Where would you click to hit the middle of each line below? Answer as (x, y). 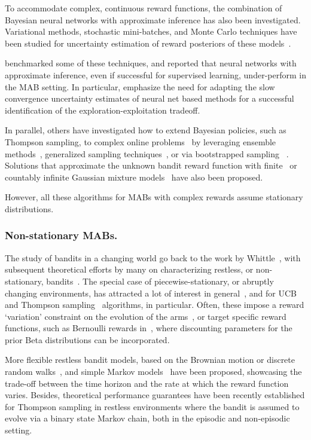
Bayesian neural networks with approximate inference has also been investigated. (153, 19)
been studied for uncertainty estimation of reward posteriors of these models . (148, 43)
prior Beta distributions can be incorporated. (87, 339)
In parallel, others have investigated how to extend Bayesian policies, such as (146, 130)
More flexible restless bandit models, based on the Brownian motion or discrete (150, 360)
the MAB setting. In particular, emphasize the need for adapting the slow (140, 86)
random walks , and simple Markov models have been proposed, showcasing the (153, 372)
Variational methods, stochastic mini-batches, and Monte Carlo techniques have (151, 31)
